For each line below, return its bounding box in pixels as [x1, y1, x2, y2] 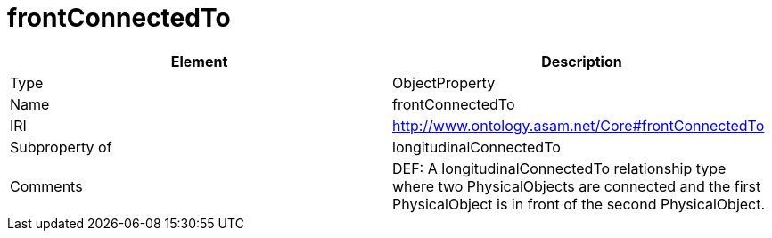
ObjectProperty [392, 73, 496, 92]
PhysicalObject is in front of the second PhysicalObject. [392, 194, 766, 213]
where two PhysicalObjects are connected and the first [392, 176, 761, 195]
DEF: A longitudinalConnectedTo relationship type [392, 159, 727, 177]
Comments [10, 176, 83, 195]
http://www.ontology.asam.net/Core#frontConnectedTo [392, 116, 765, 135]
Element [170, 52, 228, 70]
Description [541, 52, 622, 70]
